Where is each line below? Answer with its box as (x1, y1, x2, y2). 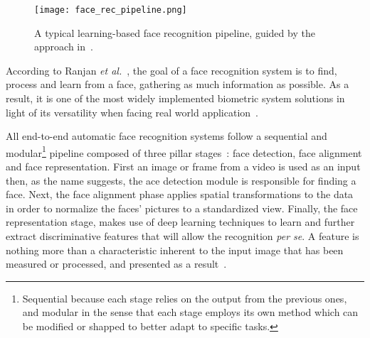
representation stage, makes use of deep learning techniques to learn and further (6, 214, 355, 229)
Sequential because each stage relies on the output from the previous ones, (22, 290, 347, 305)
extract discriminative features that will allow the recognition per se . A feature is (6, 229, 359, 244)
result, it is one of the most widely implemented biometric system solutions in (6, 91, 345, 106)
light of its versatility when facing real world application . (6, 104, 258, 119)
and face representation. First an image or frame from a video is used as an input (6, 159, 361, 174)
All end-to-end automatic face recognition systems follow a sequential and (6, 129, 327, 143)
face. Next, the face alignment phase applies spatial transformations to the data (6, 187, 354, 202)
